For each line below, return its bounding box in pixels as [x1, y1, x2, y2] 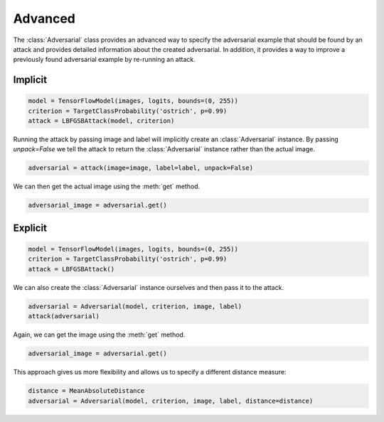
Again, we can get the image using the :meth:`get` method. [13, 330, 186, 339]
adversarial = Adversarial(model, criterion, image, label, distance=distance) [28, 396, 314, 405]
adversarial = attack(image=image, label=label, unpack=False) [28, 164, 254, 172]
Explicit [13, 222, 48, 234]
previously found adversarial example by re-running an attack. [13, 55, 196, 64]
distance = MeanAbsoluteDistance [28, 387, 145, 395]
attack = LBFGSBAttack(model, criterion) [28, 117, 175, 125]
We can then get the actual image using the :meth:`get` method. [13, 182, 201, 191]
